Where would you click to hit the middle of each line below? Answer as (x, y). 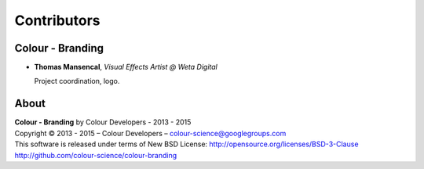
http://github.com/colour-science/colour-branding (95, 155)
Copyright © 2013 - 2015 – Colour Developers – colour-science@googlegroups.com (150, 133)
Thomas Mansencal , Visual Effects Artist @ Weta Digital (126, 67)
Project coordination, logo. (77, 81)
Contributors (58, 20)
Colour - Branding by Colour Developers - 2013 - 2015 (103, 122)
